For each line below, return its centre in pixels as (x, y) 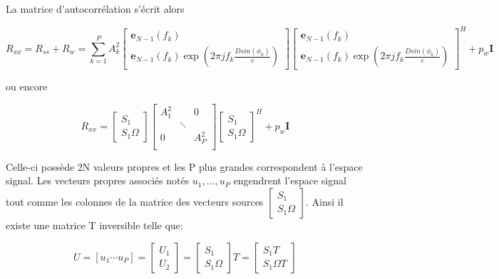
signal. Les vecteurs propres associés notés (98, 180)
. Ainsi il (324, 201)
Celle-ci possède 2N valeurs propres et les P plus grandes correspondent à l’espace (184, 166)
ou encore (27, 86)
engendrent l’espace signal (290, 180)
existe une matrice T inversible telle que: (94, 225)
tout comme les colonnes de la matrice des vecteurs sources (135, 201)
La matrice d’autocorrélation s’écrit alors (95, 9)
